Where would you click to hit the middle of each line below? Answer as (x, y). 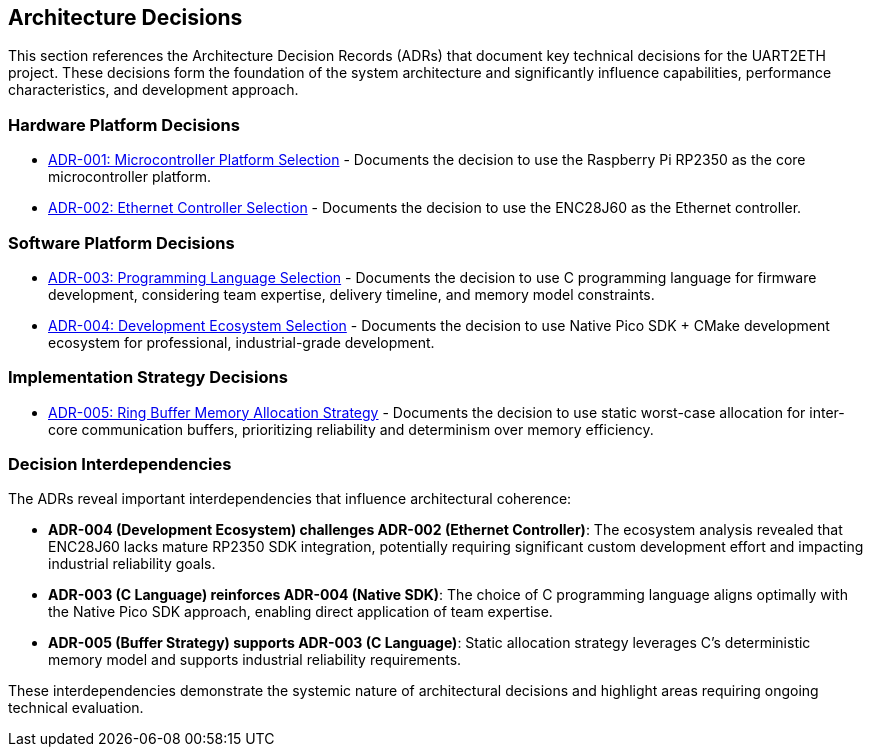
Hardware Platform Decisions (124, 124)
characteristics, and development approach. (153, 90)
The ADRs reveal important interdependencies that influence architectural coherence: (290, 499)
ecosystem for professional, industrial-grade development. (241, 342)
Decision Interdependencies (120, 464)
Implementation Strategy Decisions (148, 377)
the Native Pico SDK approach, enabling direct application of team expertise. (300, 612)
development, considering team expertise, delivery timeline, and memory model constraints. (351, 294)
